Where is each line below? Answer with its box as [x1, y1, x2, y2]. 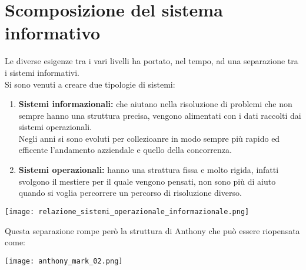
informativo [5, 21, 101, 45]
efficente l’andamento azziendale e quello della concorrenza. [18, 144, 232, 156]
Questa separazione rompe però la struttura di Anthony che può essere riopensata [5, 224, 300, 236]
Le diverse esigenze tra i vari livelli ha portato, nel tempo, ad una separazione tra [5, 55, 298, 67]
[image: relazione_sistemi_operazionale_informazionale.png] [5, 207, 250, 216]
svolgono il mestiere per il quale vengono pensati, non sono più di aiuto [18, 175, 276, 187]
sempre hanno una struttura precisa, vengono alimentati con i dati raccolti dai [18, 109, 301, 121]
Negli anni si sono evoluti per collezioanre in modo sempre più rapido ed [18, 132, 280, 144]
